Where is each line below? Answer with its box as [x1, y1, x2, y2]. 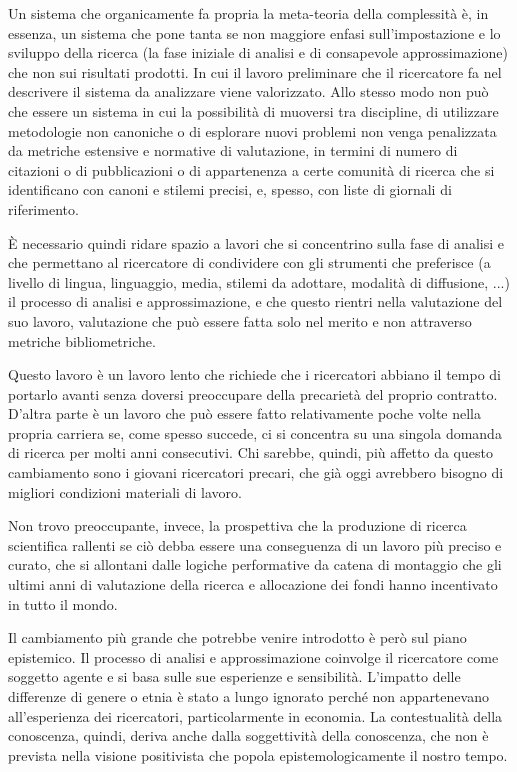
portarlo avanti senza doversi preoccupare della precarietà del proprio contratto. [8, 383, 498, 404]
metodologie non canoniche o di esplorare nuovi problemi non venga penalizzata [8, 120, 497, 141]
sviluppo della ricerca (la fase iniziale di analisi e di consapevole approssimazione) [8, 42, 508, 63]
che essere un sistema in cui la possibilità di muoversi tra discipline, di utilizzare [8, 100, 499, 121]
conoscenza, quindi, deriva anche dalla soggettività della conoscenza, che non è [8, 725, 489, 746]
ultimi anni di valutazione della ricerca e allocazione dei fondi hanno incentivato [8, 574, 498, 595]
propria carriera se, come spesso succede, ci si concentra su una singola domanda [8, 422, 502, 443]
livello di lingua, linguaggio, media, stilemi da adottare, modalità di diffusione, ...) [8, 271, 510, 292]
